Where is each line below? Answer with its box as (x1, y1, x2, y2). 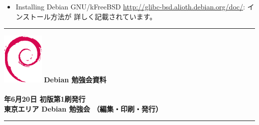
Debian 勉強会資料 (44, 74, 107, 84)
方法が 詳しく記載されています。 (50, 11, 157, 21)
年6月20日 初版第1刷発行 (4, 94, 86, 104)
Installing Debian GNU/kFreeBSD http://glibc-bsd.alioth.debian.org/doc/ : (15, 1, 245, 11)
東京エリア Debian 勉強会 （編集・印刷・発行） (4, 103, 162, 114)
